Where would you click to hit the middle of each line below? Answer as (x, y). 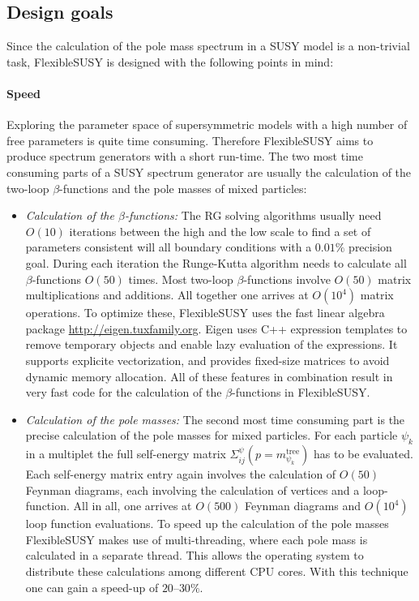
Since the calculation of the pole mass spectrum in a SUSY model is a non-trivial (208, 46)
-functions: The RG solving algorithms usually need (253, 215)
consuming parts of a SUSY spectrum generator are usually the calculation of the (209, 172)
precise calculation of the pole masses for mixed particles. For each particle (212, 435)
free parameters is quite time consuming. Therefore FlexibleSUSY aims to (190, 140)
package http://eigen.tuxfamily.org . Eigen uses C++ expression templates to (216, 328)
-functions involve (287, 279)
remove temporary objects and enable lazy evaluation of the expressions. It (212, 344)
